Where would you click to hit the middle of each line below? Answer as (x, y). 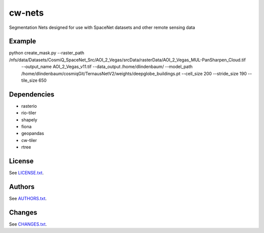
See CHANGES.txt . (28, 224)
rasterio (29, 106)
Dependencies (32, 94)
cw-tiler (29, 140)
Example (22, 41)
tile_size (29, 80)
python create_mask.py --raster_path (47, 53)
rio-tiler (29, 113)
